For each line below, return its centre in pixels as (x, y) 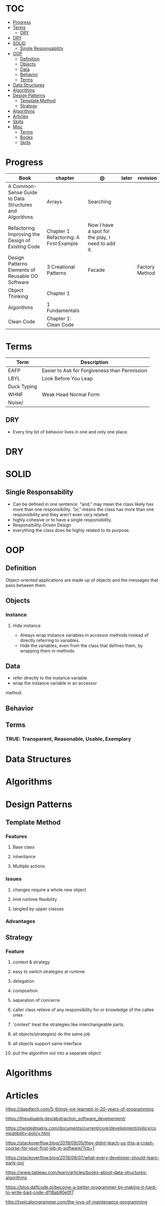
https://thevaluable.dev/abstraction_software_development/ (66, 1119)
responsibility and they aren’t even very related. (61, 514)
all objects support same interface (47, 1044)
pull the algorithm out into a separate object (57, 1053)
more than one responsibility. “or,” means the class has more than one (83, 509)
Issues (14, 879)
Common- (25, 186)
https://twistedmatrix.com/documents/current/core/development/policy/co (81, 1128)
